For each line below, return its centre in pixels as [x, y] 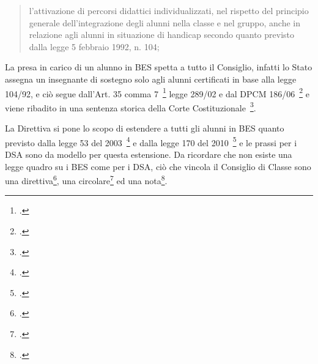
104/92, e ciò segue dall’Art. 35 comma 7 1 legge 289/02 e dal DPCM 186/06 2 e [157, 92]
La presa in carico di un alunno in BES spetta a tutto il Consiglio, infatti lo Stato [159, 67]
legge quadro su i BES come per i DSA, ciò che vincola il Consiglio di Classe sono [158, 166]
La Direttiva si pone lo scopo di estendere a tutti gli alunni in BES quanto [145, 128]
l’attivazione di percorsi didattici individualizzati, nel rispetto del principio [169, 10]
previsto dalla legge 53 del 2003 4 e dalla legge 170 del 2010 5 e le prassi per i [151, 141]
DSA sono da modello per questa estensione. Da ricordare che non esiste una [149, 154]
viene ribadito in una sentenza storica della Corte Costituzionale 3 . [131, 106]
